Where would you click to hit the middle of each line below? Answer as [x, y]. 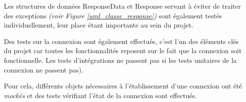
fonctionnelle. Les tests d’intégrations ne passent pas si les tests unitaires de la [120, 60]
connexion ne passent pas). [44, 69]
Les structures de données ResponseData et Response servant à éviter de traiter [123, 6]
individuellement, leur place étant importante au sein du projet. [99, 25]
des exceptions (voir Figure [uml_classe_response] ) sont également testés [113, 15]
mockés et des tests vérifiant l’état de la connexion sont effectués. [100, 95]
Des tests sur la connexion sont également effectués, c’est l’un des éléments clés [121, 41]
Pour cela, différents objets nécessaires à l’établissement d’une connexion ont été [123, 86]
